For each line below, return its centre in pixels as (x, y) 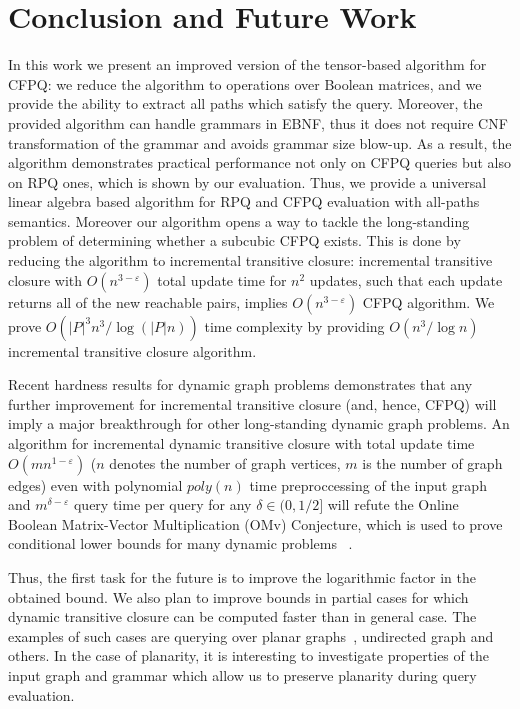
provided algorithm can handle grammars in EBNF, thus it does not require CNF (258, 122)
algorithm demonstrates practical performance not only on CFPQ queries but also (260, 162)
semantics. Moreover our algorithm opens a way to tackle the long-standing (239, 220)
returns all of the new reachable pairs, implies (148, 301)
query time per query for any (162, 504)
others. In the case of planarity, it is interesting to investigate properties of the (248, 655)
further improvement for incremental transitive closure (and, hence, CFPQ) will (252, 403)
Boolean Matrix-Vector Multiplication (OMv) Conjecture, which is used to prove (255, 523)
